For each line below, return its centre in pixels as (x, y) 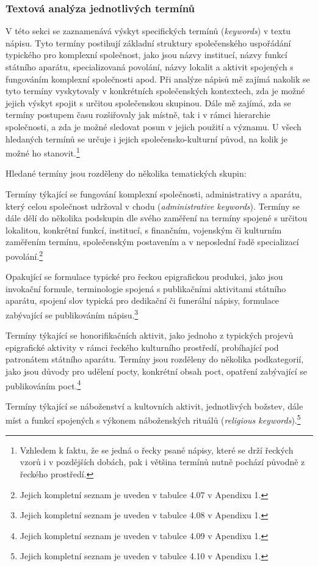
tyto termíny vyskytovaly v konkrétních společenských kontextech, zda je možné (155, 91)
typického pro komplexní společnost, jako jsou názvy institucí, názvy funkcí (146, 55)
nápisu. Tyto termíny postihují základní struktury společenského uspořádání (148, 42)
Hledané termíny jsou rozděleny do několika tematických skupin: (126, 173)
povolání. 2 (24, 255)
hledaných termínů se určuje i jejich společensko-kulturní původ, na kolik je (146, 138)
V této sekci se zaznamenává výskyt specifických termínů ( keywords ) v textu (148, 31)
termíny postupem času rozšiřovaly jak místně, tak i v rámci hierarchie (138, 115)
